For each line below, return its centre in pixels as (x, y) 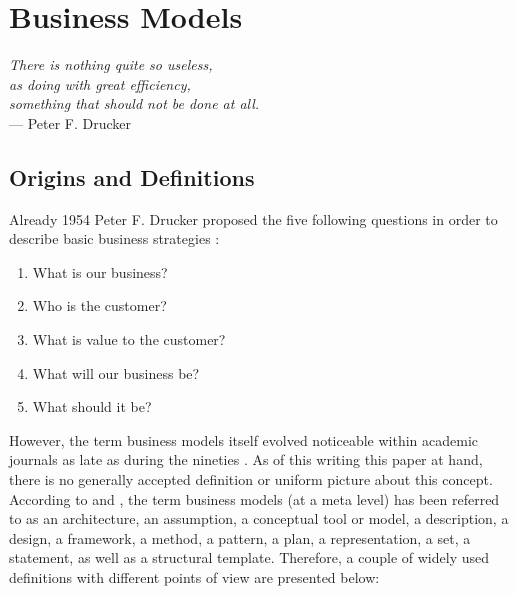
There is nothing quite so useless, (111, 64)
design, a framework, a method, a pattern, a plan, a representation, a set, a (240, 537)
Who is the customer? (99, 305)
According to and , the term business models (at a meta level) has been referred (254, 498)
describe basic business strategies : (114, 238)
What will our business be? (116, 372)
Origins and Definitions (132, 176)
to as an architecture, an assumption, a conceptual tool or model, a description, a (259, 518)
